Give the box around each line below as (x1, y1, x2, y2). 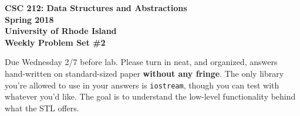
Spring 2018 (5, 13, 54, 25)
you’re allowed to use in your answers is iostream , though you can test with (5, 79, 279, 91)
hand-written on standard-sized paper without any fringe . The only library (5, 67, 284, 79)
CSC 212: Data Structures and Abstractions (5, 2, 187, 13)
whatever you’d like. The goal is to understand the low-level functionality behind (5, 90, 296, 103)
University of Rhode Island (5, 25, 117, 37)
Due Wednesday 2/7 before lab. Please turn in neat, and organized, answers (5, 56, 278, 68)
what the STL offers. (5, 101, 79, 114)
